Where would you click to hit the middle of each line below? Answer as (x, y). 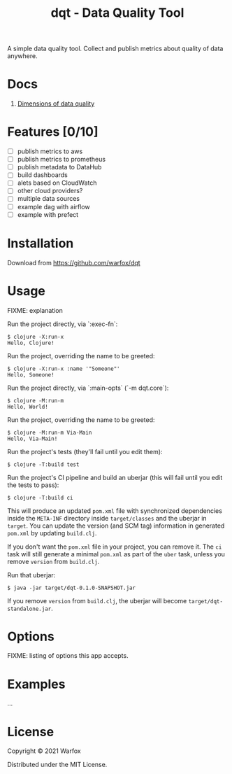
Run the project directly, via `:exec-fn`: (63, 324)
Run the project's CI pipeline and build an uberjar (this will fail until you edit (115, 477)
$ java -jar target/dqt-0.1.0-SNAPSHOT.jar (72, 588)
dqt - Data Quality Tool (117, 13)
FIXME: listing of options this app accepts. (68, 656)
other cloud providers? (50, 191)
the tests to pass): (33, 485)
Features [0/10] (53, 132)
